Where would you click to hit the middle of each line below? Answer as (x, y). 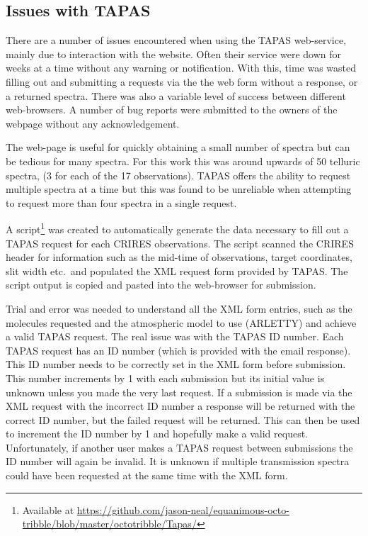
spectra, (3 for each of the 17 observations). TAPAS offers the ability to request (178, 175)
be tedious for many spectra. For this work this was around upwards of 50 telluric (183, 161)
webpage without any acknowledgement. (93, 123)
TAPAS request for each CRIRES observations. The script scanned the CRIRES (180, 243)
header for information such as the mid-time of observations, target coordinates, (179, 257)
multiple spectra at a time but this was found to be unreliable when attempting (179, 189)
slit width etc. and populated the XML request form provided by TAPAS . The (177, 270)
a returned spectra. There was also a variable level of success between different (176, 95)
